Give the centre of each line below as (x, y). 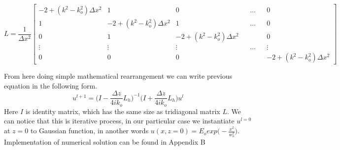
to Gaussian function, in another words (89, 131)
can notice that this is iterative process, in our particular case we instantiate (119, 121)
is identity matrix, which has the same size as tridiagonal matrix (123, 111)
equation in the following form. (51, 85)
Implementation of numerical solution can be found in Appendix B (105, 141)
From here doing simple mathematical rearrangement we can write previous (118, 76)
